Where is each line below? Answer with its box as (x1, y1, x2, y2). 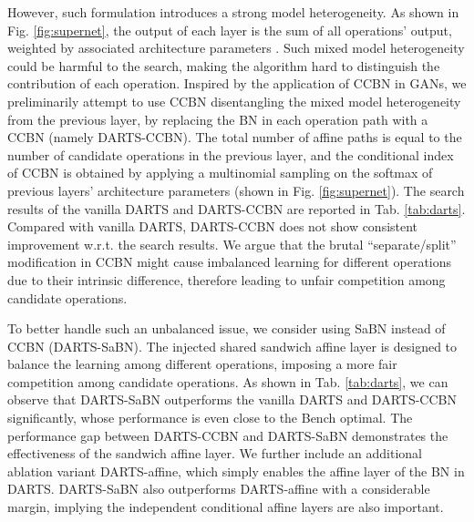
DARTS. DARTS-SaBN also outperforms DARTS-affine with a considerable (7, 479, 430, 498)
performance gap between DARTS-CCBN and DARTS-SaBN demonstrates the (7, 425, 448, 445)
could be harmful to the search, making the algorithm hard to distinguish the (7, 56, 440, 75)
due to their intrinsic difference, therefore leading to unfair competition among (7, 270, 446, 289)
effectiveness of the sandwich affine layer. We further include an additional (7, 444, 422, 463)
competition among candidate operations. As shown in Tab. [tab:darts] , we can (7, 372, 448, 391)
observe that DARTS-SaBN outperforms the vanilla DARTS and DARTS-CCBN (7, 390, 457, 409)
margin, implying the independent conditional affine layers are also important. (7, 497, 444, 517)
